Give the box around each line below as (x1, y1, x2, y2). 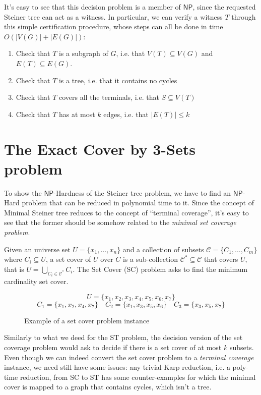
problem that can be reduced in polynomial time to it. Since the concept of (22, 197, 254, 208)
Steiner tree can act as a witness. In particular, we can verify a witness (4, 11, 223, 22)
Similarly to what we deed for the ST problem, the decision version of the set (4, 332, 243, 343)
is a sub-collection (122, 254, 178, 264)
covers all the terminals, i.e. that (58, 92, 159, 102)
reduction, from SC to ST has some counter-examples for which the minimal (20, 371, 256, 382)
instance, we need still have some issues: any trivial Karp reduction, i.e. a (4, 362, 230, 372)
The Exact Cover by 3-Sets (4, 138, 195, 159)
